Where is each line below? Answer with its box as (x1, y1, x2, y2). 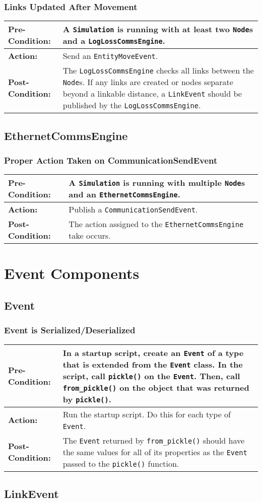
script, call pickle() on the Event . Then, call (62, 370, 240, 382)
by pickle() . (62, 393, 111, 405)
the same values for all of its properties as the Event (62, 446, 247, 458)
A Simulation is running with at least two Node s (62, 23, 253, 35)
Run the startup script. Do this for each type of (62, 408, 231, 420)
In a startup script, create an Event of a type (62, 346, 244, 358)
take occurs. (69, 230, 111, 242)
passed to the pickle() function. (62, 457, 179, 469)
